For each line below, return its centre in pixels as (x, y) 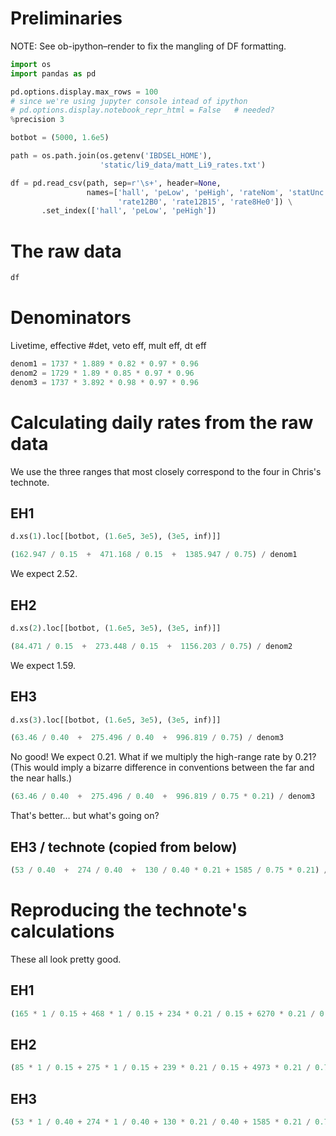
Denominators (71, 318)
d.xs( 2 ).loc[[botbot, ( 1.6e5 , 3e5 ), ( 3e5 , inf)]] (116, 628)
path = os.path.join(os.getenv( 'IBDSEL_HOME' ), (111, 156)
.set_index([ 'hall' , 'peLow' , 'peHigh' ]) (129, 211)
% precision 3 (37, 120)
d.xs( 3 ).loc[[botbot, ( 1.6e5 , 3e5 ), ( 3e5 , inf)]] (116, 720)
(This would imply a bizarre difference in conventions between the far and (162, 768)
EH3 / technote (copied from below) (124, 847)
